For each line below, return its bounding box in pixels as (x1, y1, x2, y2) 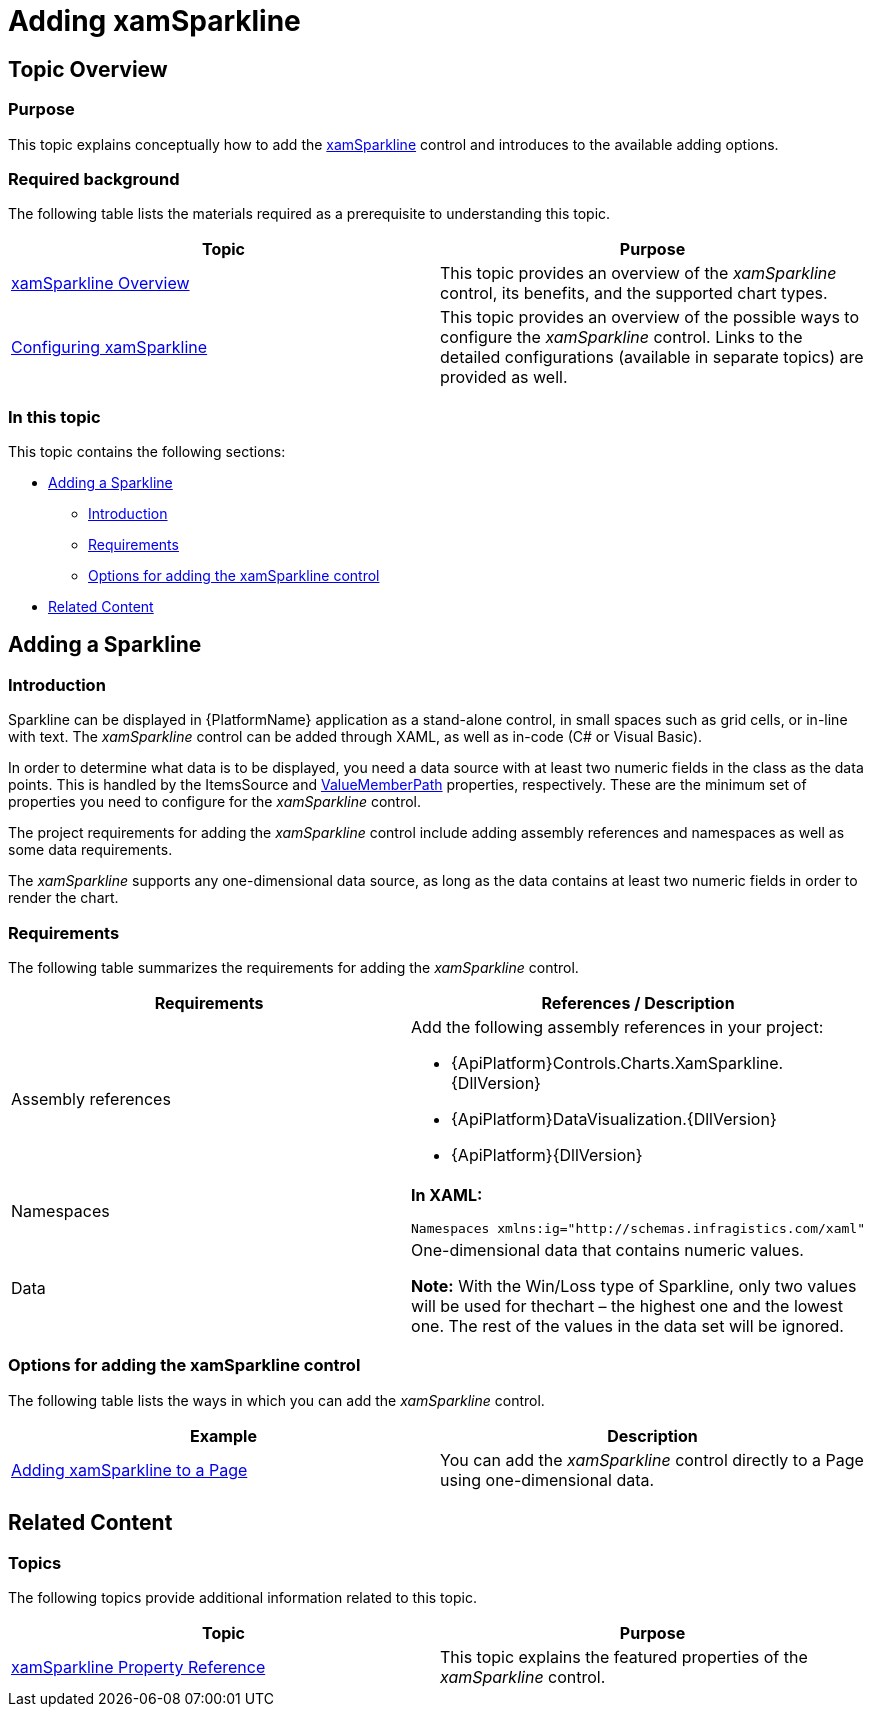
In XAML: (411, 1185, 483, 1206)
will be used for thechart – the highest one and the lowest (411, 1296, 843, 1317)
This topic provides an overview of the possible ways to (440, 307, 860, 328)
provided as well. (440, 367, 568, 388)
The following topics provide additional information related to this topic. (8, 1588, 477, 1606)
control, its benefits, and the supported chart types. (440, 283, 828, 304)
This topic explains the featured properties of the (440, 1646, 808, 1667)
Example (190, 1425, 257, 1446)
